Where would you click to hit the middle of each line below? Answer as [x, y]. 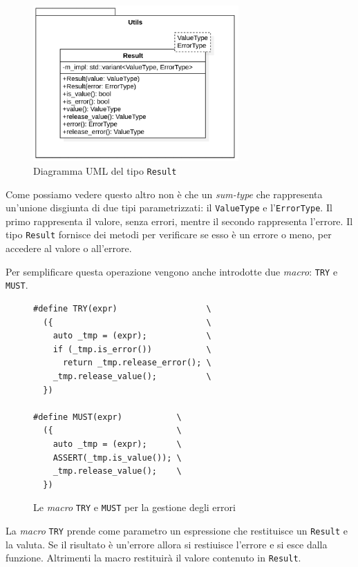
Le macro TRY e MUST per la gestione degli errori [134, 507]
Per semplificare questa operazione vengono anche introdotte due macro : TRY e [172, 271]
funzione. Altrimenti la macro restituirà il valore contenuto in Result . [153, 558]
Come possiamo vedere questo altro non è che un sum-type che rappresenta [164, 194]
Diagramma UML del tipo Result [105, 170]
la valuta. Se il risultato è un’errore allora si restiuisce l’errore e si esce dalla [167, 544]
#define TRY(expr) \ [122, 309]
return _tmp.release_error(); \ [137, 363]
